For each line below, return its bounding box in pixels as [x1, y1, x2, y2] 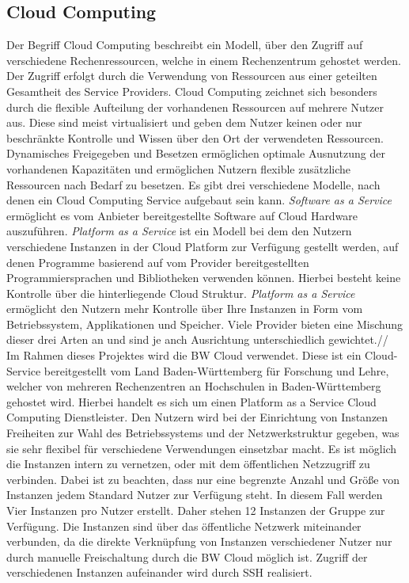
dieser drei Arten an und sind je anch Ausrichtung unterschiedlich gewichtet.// [6, 331, 388, 348]
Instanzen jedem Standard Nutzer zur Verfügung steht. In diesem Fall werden [6, 486, 383, 503]
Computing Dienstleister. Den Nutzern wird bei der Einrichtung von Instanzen [6, 409, 388, 425]
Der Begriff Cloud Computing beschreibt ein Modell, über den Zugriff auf [6, 36, 363, 53]
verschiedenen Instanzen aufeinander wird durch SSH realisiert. [6, 564, 312, 581]
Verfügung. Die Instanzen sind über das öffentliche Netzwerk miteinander [6, 517, 362, 534]
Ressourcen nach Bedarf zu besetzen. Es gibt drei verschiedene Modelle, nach [6, 176, 381, 192]
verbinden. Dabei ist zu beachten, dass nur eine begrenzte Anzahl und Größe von [6, 471, 400, 487]
